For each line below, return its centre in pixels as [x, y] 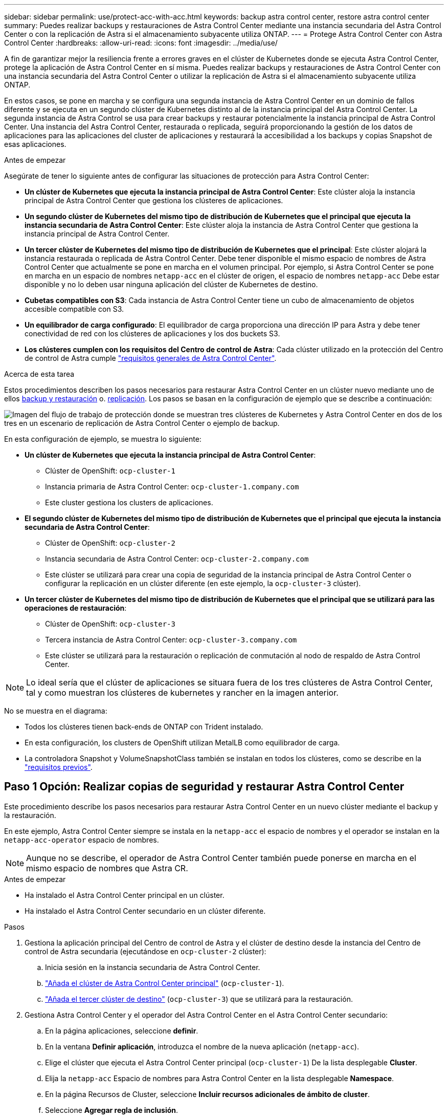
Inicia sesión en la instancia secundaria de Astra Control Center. [153, 967]
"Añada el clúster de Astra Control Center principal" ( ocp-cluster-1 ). [165, 983]
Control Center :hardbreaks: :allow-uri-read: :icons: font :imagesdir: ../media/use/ [141, 43]
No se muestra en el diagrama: [56, 711]
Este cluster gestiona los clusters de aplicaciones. [129, 502]
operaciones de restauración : [76, 608]
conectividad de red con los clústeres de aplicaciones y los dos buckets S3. [152, 334]
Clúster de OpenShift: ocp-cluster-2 [110, 543]
